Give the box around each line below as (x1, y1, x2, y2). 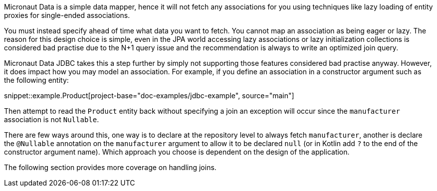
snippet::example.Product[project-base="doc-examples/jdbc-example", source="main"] (4, 91, 294, 100)
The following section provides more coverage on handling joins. (4, 163, 217, 172)
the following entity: (4, 76, 69, 84)
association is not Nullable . (4, 115, 99, 124)
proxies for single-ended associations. (4, 11, 130, 19)
